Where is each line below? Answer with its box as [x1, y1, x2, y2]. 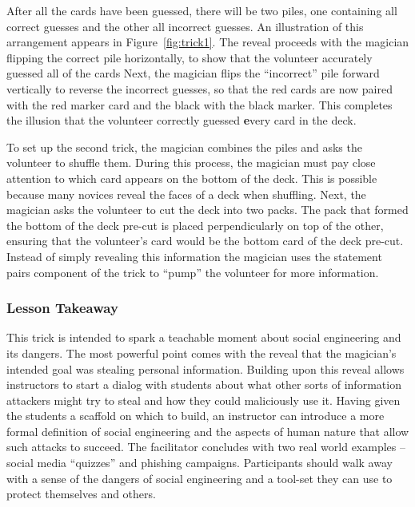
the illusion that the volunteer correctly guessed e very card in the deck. [6, 112, 357, 129]
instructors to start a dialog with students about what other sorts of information [6, 376, 401, 393]
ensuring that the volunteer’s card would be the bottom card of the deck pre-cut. [6, 232, 404, 249]
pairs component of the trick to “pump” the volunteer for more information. [6, 263, 379, 280]
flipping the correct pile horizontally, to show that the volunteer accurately [6, 49, 373, 65]
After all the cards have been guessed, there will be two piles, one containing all [6, 2, 397, 18]
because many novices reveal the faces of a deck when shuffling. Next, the [6, 185, 366, 202]
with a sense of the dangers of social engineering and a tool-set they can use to [6, 469, 393, 486]
